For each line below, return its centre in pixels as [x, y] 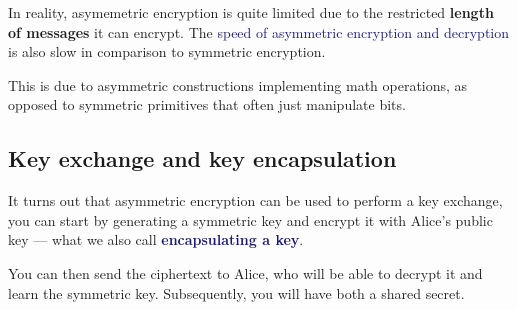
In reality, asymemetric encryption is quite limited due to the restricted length [251, 12]
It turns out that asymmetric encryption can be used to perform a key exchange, [255, 200]
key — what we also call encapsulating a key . [156, 239]
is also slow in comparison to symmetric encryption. [167, 51]
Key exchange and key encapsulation [202, 158]
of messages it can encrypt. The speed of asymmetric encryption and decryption [259, 31]
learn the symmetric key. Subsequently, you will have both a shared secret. [236, 292]
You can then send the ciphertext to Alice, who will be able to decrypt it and [245, 272]
